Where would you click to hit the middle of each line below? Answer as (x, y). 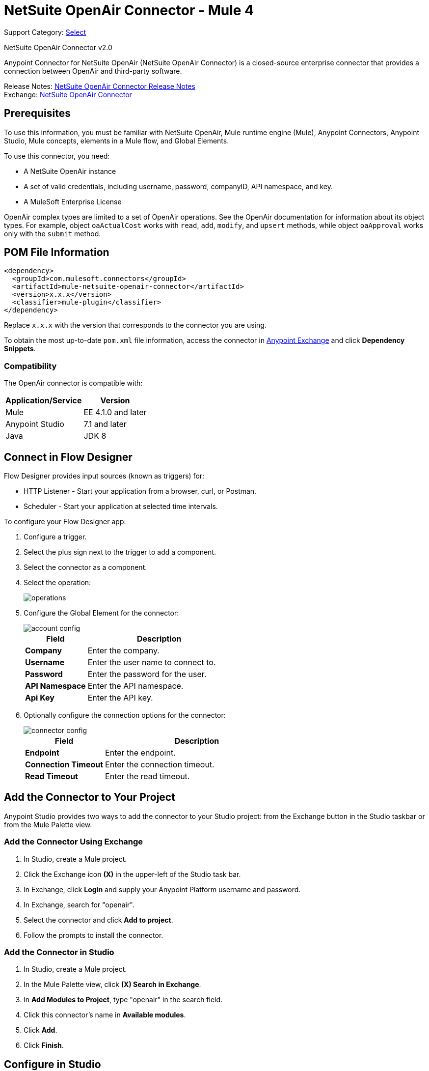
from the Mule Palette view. (48, 824)
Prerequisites (37, 113)
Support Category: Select (45, 32)
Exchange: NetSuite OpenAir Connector (68, 94)
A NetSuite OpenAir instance (70, 171)
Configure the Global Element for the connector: (101, 613)
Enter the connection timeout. (160, 765)
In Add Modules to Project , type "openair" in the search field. (123, 1000)
